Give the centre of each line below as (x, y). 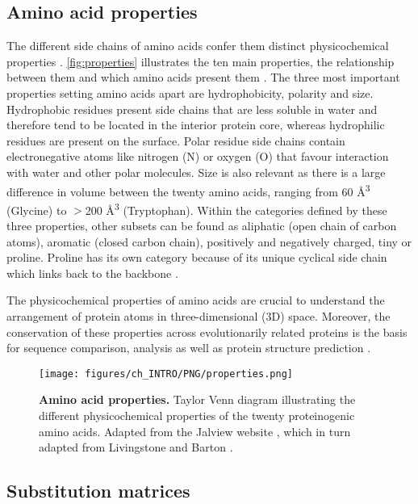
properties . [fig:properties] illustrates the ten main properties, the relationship (201, 61)
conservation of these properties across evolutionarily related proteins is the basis (207, 332)
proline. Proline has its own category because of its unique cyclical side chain (197, 257)
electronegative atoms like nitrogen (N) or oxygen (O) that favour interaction (198, 156)
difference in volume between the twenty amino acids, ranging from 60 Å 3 (188, 190)
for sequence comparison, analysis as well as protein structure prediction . (189, 348)
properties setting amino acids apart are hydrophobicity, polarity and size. (190, 92)
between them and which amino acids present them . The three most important (203, 77)
